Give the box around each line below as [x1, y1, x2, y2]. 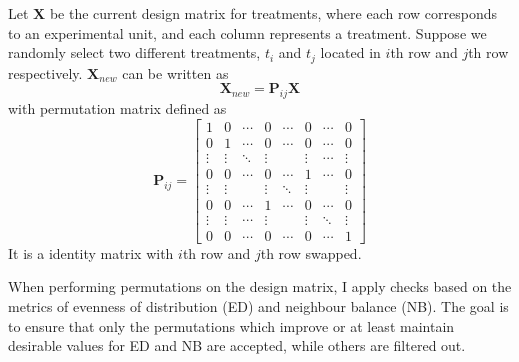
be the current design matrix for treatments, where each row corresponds [49, 3, 497, 23]
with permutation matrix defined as [8, 98, 227, 119]
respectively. [8, 62, 83, 83]
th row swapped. [260, 242, 362, 263]
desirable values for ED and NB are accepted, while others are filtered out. [8, 335, 466, 356]
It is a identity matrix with [8, 242, 174, 263]
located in [320, 42, 381, 63]
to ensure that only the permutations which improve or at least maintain [8, 315, 455, 336]
